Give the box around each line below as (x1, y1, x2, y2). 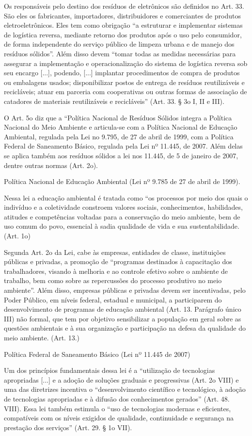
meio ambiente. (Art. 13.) (4, 333, 79, 342)
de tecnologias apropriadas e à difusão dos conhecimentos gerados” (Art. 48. (4, 393, 230, 403)
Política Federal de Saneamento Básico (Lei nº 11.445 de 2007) (4, 349, 190, 359)
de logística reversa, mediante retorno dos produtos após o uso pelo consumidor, (4, 29, 242, 39)
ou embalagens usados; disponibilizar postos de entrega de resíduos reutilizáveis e (4, 77, 245, 87)
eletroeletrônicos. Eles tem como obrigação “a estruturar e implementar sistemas (4, 20, 243, 30)
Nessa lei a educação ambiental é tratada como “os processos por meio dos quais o (4, 192, 248, 202)
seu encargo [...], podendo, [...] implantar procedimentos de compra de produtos (4, 67, 240, 78)
